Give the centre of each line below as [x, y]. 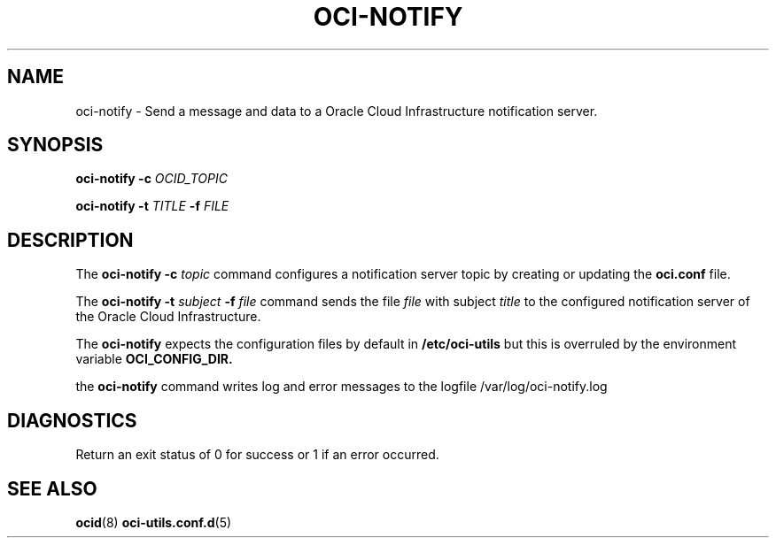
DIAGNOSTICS [72, 420]
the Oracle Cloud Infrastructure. [168, 317]
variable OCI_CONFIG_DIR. [154, 359]
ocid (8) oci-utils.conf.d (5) [154, 522]
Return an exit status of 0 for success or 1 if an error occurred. [257, 455]
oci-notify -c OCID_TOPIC [151, 179]
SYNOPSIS [55, 145]
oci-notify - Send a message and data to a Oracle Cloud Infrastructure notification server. [337, 111]
